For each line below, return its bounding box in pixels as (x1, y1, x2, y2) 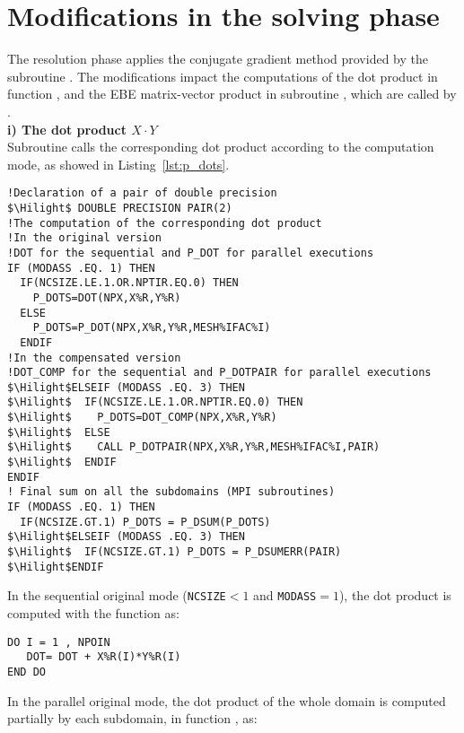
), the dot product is (338, 586, 451, 605)
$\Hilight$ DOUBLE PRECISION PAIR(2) (7, 201, 232, 214)
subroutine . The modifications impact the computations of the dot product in (7, 66, 438, 85)
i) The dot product (7, 119, 127, 138)
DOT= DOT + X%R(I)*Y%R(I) (26, 650, 181, 664)
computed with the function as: (7, 604, 179, 622)
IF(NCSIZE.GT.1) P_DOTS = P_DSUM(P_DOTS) (20, 515, 271, 528)
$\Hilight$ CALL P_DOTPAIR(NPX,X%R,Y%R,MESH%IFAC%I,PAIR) (7, 441, 381, 454)
